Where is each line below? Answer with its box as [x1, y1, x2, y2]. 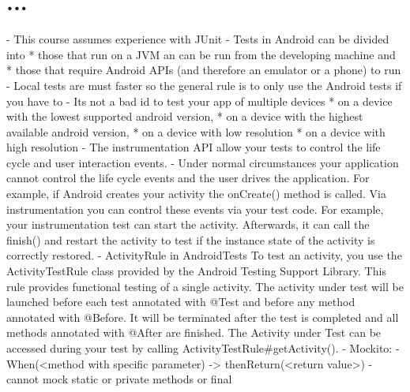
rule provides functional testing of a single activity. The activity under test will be [6, 278, 404, 294]
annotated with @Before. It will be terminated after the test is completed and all [6, 308, 399, 325]
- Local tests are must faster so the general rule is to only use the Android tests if [6, 77, 402, 93]
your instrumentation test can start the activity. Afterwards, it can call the [6, 216, 370, 233]
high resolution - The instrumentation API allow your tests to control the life [6, 139, 381, 155]
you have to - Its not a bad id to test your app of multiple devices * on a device [6, 92, 393, 109]
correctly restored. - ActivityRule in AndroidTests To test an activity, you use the [6, 247, 402, 263]
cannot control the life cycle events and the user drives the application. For [6, 170, 370, 186]
